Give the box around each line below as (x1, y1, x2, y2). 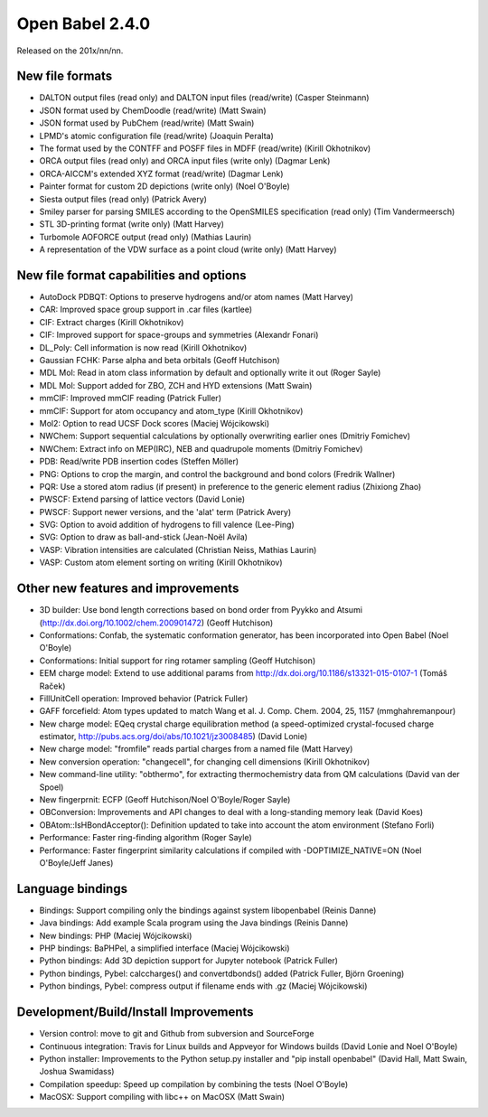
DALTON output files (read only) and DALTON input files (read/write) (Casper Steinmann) (39, 92, 370, 103)
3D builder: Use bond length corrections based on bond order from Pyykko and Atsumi (39, 605, 363, 615)
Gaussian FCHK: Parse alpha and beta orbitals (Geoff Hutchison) (39, 355, 280, 365)
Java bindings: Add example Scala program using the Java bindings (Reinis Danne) (39, 917, 349, 928)
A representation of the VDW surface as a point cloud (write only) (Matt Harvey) (39, 244, 338, 255)
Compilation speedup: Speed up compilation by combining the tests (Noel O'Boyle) (39, 1078, 349, 1089)
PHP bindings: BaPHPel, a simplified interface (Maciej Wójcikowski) (39, 943, 290, 953)
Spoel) (39, 782, 64, 793)
